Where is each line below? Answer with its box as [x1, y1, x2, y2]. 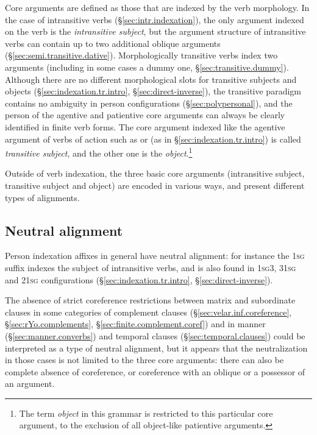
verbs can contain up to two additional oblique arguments [5, 37, 221, 49]
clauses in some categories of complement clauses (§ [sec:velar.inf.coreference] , [5, 305, 292, 318]
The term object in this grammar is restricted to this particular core [19, 406, 273, 419]
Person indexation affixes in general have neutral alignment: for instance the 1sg [5, 249, 305, 262]
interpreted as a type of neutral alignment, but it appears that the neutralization [5, 341, 308, 354]
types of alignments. [5, 191, 80, 203]
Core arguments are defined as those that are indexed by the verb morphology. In [5, 1, 310, 13]
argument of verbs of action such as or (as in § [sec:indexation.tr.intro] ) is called [5, 132, 301, 145]
